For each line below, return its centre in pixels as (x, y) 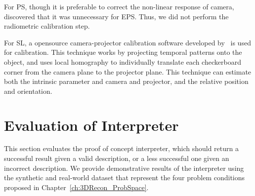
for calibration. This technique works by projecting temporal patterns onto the (123, 52)
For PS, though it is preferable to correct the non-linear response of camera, (119, 6)
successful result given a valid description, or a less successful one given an (117, 158)
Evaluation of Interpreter (91, 125)
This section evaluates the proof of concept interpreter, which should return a (121, 148)
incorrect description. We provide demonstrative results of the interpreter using (124, 168)
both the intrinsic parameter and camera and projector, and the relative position (126, 81)
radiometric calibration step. (47, 26)
